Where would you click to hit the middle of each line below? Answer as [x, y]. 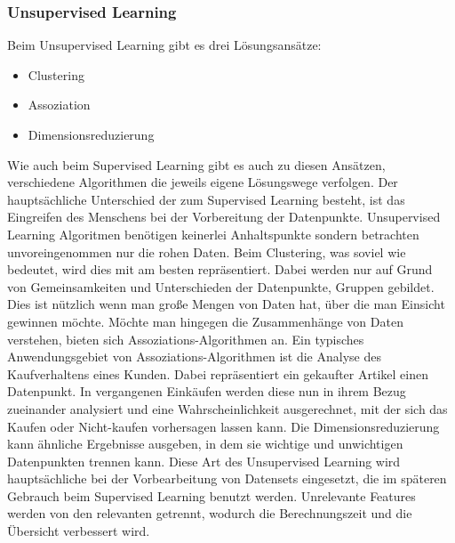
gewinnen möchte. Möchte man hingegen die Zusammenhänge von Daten [205, 321]
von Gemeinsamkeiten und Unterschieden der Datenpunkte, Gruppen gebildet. [221, 286]
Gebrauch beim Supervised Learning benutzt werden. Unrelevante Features [212, 495]
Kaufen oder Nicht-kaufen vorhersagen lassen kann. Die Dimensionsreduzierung [224, 426]
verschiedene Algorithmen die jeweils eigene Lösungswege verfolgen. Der [203, 182]
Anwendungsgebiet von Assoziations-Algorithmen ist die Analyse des [194, 357]
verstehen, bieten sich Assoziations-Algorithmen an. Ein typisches [186, 339]
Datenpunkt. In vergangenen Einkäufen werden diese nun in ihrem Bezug [207, 391]
